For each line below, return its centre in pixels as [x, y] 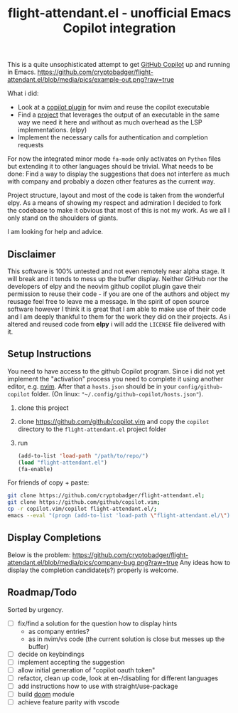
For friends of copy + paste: [48, 482]
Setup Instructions [49, 354]
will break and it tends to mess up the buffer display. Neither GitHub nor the [118, 279]
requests [31, 145]
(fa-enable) [35, 469]
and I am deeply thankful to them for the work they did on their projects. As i [119, 317]
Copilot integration [119, 28]
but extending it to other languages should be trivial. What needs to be [110, 167]
